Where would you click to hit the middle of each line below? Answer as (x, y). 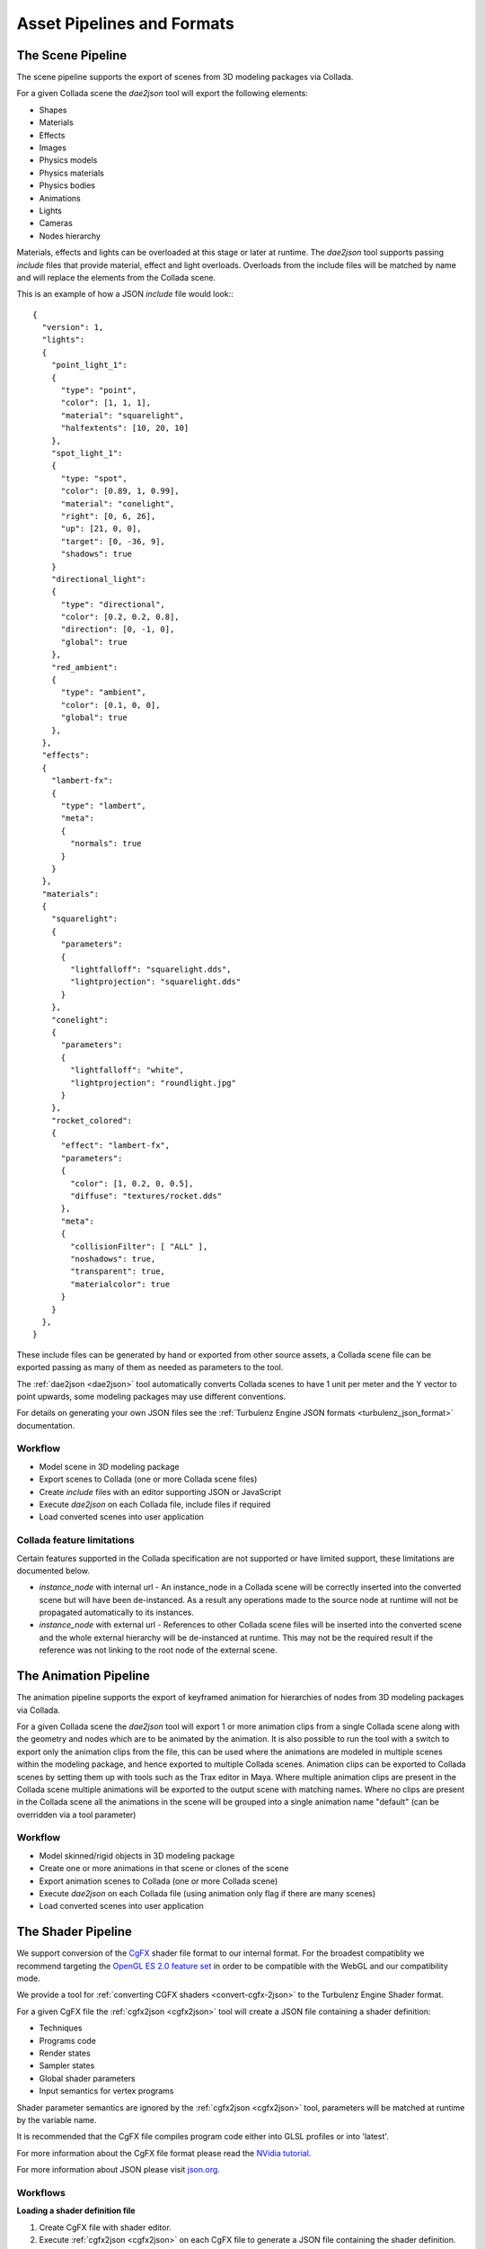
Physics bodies (67, 185)
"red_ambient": (84, 667)
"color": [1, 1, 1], (106, 403)
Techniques (61, 2028)
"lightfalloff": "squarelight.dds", (151, 970)
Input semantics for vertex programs (106, 2091)
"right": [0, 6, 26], (108, 516)
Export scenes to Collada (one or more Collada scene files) (148, 1479)
